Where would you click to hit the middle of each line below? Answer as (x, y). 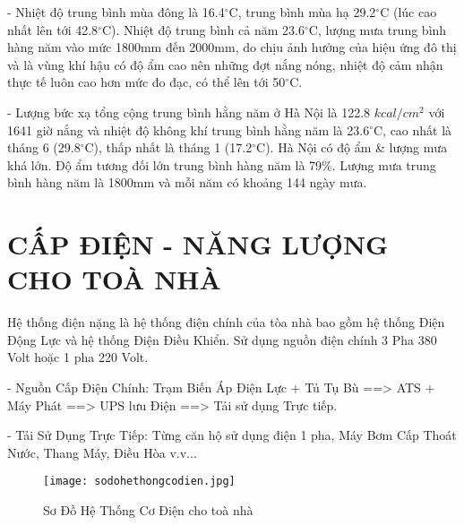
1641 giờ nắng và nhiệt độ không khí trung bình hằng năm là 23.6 (189, 129)
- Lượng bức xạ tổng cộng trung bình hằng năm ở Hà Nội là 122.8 (189, 112)
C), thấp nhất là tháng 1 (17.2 (168, 147)
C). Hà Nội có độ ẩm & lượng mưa (352, 147)
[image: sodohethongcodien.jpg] (139, 482)
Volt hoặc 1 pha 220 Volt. (78, 357)
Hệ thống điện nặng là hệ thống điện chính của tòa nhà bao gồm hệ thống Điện (226, 322)
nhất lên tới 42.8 (53, 29)
